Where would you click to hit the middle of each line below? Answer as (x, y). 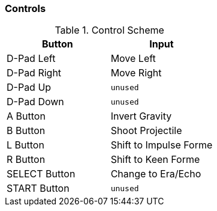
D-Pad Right (34, 73)
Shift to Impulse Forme (162, 145)
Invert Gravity (141, 116)
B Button (26, 131)
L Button (25, 145)
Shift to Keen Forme (155, 160)
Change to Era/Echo (156, 174)
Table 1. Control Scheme (109, 30)
